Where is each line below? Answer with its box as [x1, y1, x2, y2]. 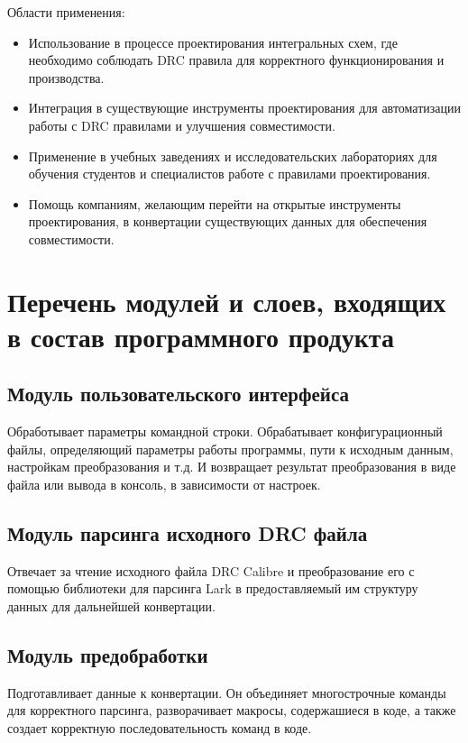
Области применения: [7, 3, 125, 21]
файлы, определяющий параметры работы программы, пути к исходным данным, [7, 439, 454, 458]
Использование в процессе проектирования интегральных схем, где [28, 32, 398, 51]
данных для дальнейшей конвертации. [7, 597, 216, 616]
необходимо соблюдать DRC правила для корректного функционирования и [28, 50, 445, 69]
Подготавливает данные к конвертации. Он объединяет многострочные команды [7, 683, 446, 702]
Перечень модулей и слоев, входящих [7, 282, 446, 319]
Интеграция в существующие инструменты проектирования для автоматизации [28, 98, 461, 117]
